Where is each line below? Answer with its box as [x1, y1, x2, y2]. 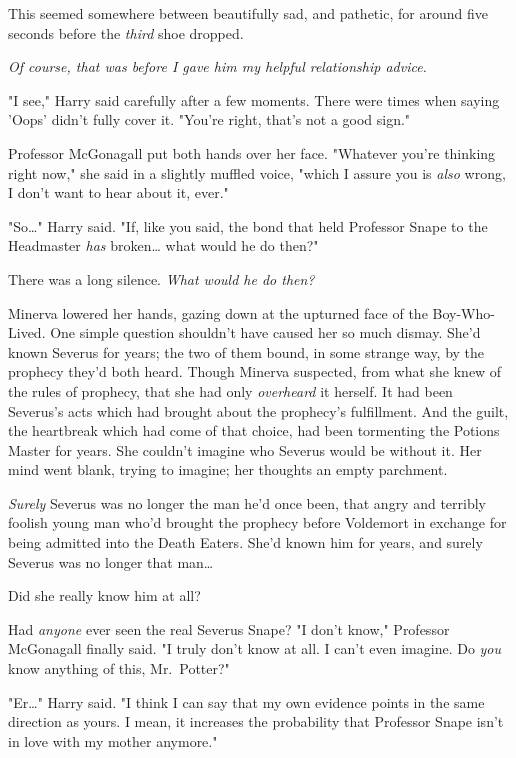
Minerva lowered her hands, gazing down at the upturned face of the [8, 302, 428, 323]
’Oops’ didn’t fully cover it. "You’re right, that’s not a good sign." [8, 109, 411, 130]
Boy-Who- [432, 302, 495, 323]
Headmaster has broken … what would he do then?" [8, 235, 319, 256]
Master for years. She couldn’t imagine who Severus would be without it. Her [8, 439, 482, 460]
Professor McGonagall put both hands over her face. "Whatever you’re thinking [8, 142, 496, 163]
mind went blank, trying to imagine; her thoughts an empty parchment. [8, 459, 448, 480]
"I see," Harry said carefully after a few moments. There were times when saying [8, 89, 500, 110]
